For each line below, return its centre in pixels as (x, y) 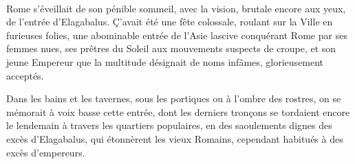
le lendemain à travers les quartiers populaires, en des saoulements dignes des (169, 125)
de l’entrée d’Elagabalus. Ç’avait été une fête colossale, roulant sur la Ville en (170, 22)
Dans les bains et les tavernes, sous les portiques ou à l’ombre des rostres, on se (174, 98)
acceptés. (25, 75)
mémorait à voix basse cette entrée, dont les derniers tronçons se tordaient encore (178, 112)
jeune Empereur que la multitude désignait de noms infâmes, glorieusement (165, 61)
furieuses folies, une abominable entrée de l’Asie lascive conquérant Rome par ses (177, 35)
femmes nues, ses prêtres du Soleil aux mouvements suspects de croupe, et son (171, 48)
